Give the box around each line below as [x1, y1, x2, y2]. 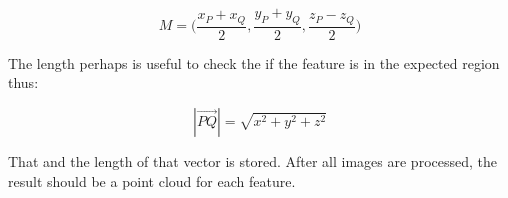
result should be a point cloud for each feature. [8, 170, 296, 191]
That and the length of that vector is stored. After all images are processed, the [8, 151, 497, 172]
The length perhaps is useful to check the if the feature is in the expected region [8, 52, 500, 73]
